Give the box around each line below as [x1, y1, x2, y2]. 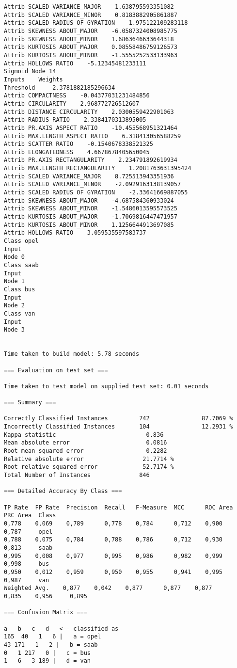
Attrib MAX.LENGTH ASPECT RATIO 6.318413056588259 [4, 132, 181, 140]
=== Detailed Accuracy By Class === [4, 488, 122, 495]
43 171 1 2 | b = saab [4, 641, 98, 648]
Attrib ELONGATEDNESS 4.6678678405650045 [4, 148, 150, 156]
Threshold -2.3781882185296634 [4, 84, 115, 91]
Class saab [4, 262, 39, 269]
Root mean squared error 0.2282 [4, 447, 167, 455]
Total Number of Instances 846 [4, 472, 150, 479]
